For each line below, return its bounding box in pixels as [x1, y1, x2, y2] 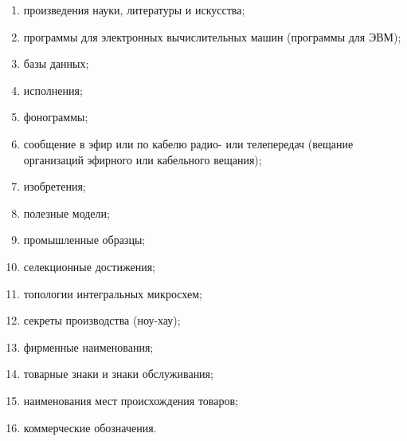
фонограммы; [23, 108, 88, 125]
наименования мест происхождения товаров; [23, 392, 239, 408]
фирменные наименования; [23, 338, 154, 355]
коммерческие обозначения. [23, 419, 157, 435]
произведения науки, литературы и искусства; [23, 2, 245, 18]
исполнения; [23, 81, 83, 98]
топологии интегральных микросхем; [23, 285, 202, 301]
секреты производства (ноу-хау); [23, 312, 181, 329]
